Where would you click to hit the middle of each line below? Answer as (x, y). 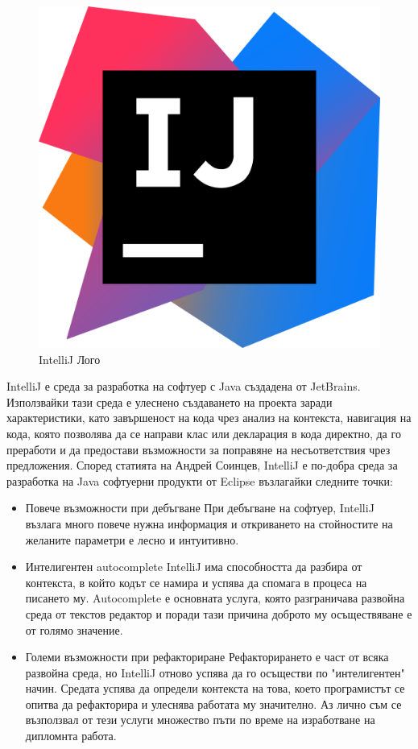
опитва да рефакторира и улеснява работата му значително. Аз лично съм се (213, 703)
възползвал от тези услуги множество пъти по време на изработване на (200, 720)
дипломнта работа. (71, 736)
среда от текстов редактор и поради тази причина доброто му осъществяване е (219, 613)
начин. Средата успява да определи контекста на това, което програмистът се (215, 688)
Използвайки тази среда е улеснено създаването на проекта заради (170, 401)
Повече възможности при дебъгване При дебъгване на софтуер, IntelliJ (200, 508)
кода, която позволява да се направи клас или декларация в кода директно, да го (204, 433)
